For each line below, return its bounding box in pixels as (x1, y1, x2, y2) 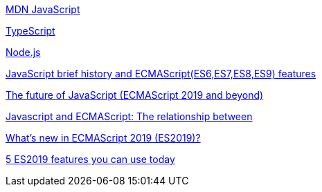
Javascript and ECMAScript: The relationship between (6, 111, 253, 122)
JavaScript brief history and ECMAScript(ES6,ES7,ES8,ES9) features (6, 68, 316, 79)
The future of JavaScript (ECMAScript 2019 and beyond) (6, 89, 264, 101)
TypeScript (6, 25, 55, 37)
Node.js (6, 46, 41, 58)
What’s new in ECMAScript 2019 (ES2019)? (6, 132, 201, 144)
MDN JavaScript (6, 3, 80, 15)
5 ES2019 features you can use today (6, 153, 175, 165)
